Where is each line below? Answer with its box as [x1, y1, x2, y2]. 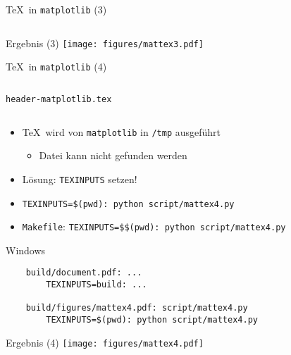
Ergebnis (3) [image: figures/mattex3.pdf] [6, 35, 204, 50]
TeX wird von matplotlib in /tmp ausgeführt [22, 124, 221, 139]
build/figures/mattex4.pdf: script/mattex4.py [25, 303, 248, 313]
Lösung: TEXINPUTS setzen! [22, 171, 137, 186]
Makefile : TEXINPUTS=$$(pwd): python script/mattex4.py [22, 219, 286, 234]
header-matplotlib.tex [6, 94, 112, 104]
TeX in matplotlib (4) [6, 59, 107, 74]
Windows [6, 242, 46, 257]
